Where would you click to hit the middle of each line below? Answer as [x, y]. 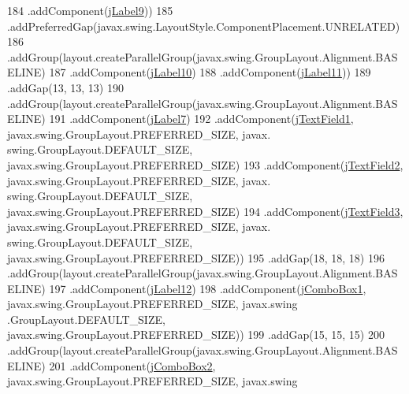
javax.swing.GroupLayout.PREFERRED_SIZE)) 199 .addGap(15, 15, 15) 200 [196, 335]
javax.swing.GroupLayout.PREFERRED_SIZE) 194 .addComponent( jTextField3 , [205, 211]
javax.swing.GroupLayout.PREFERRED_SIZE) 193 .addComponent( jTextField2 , [205, 164]
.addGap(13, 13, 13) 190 [65, 87]
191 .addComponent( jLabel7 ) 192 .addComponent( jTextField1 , [201, 119]
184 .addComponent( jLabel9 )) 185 [90, 10]
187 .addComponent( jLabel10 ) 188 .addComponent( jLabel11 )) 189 [210, 72]
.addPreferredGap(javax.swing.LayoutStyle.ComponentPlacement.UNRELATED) [204, 26]
